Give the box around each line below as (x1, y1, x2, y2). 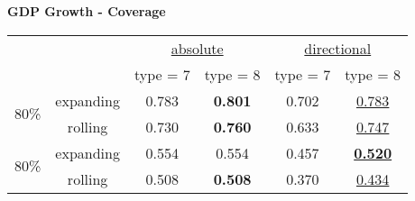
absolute (171, 37, 224, 59)
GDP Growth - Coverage (7, 2, 166, 20)
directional (304, 37, 372, 59)
